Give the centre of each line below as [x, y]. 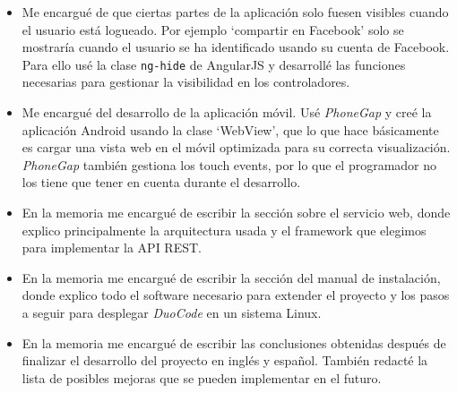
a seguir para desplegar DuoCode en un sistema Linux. [172, 312]
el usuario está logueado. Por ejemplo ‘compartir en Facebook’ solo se [213, 29]
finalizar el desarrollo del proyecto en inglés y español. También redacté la [225, 360]
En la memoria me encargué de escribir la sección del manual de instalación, [231, 277]
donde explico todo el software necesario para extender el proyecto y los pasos [236, 295]
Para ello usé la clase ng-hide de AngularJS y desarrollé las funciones [214, 64]
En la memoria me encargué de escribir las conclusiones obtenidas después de [234, 342]
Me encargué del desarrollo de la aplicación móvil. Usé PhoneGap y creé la [227, 112]
